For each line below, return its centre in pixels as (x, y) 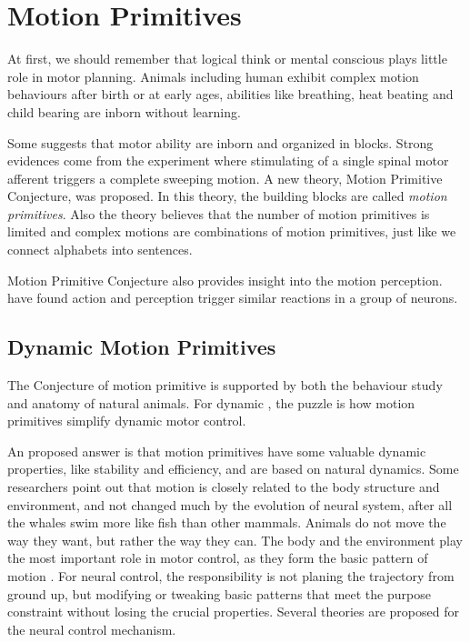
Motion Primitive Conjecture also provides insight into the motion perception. (225, 280)
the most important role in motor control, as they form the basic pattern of (218, 558)
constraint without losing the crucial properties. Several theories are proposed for (233, 612)
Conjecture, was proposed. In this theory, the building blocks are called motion (227, 196)
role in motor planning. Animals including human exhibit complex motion (213, 76)
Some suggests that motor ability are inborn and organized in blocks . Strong (220, 142)
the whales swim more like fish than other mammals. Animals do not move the (227, 522)
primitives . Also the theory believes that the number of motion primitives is (219, 213)
